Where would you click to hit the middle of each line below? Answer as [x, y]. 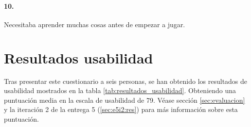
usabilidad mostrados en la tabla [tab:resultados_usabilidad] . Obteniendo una [120, 90]
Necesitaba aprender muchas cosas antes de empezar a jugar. [95, 24]
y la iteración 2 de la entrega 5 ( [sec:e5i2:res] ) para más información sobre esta [121, 109]
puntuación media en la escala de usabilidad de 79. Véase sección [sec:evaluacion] [125, 100]
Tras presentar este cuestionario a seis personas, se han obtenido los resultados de [126, 81]
